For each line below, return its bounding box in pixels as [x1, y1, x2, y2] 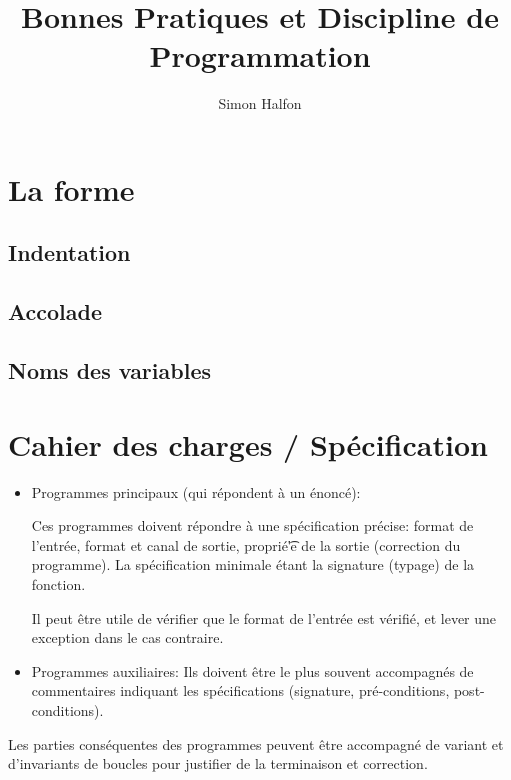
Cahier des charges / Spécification [8, 423, 488, 464]
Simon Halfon [218, 93, 302, 114]
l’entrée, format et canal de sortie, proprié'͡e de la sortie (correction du [31, 534, 461, 555]
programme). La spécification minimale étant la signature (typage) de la [31, 554, 475, 575]
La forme [8, 168, 135, 209]
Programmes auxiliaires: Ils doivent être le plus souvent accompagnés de [31, 660, 474, 681]
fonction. [31, 573, 86, 594]
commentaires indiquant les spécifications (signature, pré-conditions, [31, 680, 450, 701]
